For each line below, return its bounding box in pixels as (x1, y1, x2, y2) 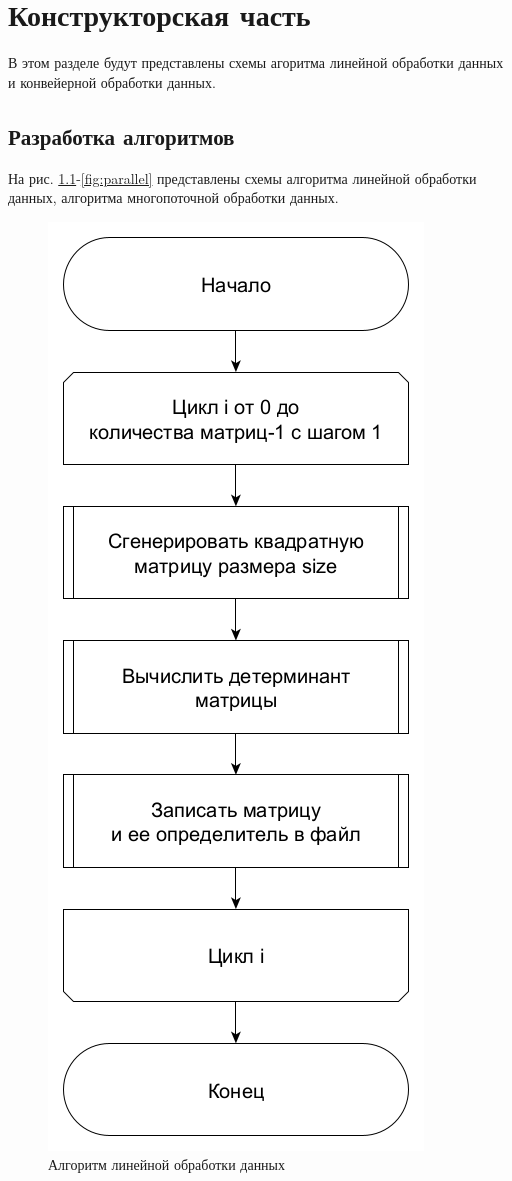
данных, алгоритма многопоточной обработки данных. (8, 187, 339, 208)
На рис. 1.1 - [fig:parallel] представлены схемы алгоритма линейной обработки (8, 167, 477, 188)
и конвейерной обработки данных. (8, 71, 216, 92)
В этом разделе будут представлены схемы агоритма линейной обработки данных (8, 52, 504, 73)
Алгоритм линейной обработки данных (48, 1154, 286, 1175)
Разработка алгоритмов (8, 120, 235, 151)
